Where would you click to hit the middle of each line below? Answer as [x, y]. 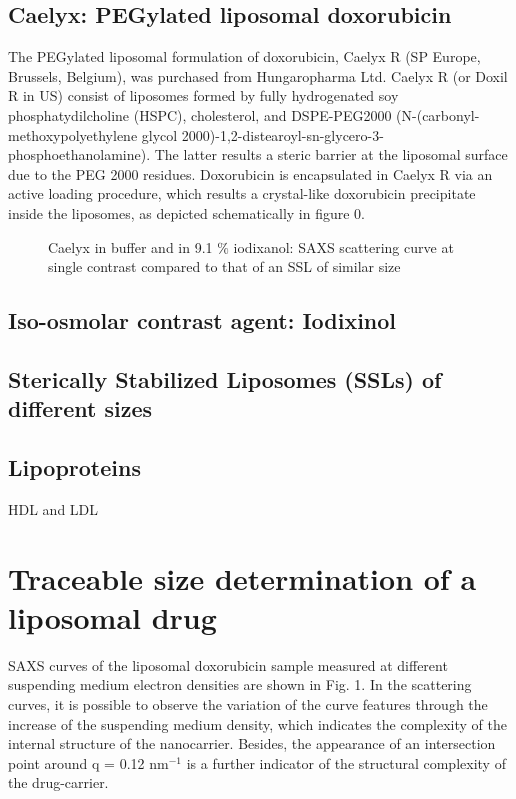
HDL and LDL [53, 508]
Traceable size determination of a [242, 577]
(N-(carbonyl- [438, 114]
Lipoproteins [74, 467]
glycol [159, 134]
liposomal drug [112, 616]
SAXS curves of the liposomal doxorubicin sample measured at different [228, 664]
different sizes [80, 408]
